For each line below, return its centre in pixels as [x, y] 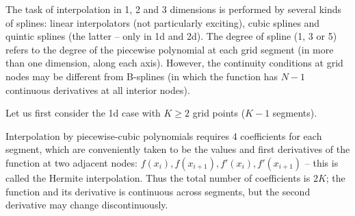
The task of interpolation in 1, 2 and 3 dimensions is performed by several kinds [174, 9]
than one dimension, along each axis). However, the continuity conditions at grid [174, 63]
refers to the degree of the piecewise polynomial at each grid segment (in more [170, 49]
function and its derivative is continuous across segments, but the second [158, 191]
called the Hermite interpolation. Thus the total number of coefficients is [158, 177]
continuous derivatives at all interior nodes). [98, 89]
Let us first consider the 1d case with [83, 113]
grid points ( [219, 113]
